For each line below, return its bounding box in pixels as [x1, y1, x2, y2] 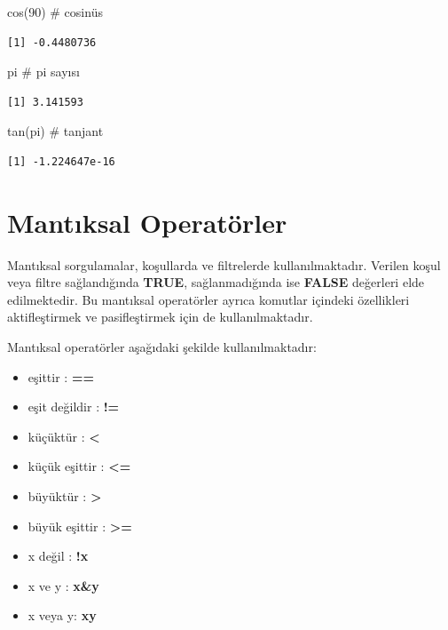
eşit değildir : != [28, 397, 120, 416]
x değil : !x [28, 546, 89, 565]
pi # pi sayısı [7, 62, 80, 81]
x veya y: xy [28, 606, 97, 625]
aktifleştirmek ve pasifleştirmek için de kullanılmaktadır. [7, 307, 313, 326]
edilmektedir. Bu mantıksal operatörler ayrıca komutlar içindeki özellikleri [7, 290, 410, 308]
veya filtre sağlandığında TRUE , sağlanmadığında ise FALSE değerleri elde [7, 273, 425, 291]
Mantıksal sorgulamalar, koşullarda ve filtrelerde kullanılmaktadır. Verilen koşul [7, 255, 441, 274]
